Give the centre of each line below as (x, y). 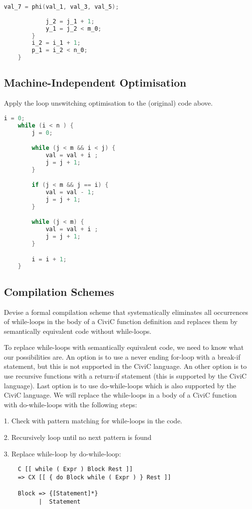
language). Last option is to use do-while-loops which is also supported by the (120, 385)
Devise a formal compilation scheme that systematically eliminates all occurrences (126, 312)
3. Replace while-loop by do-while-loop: (63, 453)
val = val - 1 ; (70, 192)
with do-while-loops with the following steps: (71, 404)
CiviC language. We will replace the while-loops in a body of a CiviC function (120, 395)
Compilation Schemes (59, 291)
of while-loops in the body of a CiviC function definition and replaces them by (121, 321)
